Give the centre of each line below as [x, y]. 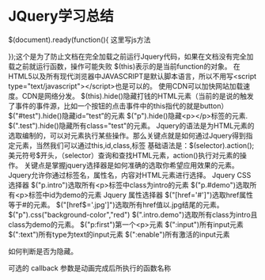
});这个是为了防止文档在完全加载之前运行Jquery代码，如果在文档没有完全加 [131, 56]
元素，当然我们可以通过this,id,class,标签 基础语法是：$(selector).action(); [134, 145]
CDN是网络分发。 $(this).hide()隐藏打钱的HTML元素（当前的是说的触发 [138, 96]
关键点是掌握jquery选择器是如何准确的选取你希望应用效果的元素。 [131, 165]
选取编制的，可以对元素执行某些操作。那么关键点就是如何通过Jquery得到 [127, 135]
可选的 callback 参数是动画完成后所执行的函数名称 [90, 268]
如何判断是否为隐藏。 [43, 251]
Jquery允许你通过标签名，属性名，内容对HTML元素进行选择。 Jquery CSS [130, 175]
